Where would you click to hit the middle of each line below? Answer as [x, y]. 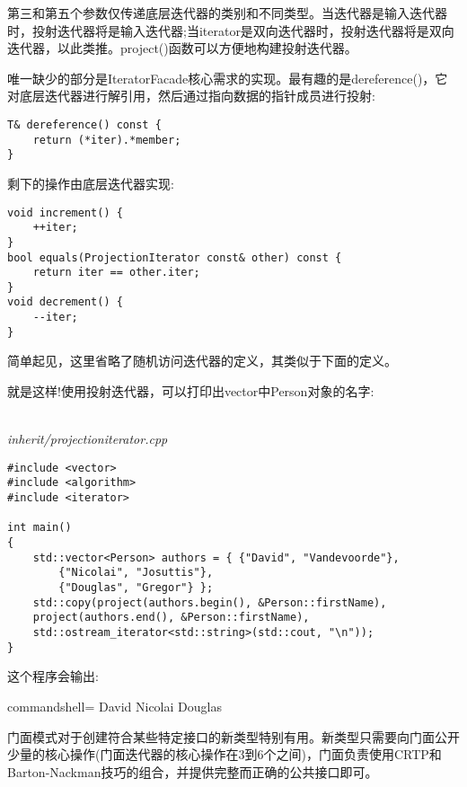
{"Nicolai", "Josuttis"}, [136, 573]
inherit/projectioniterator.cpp [88, 439]
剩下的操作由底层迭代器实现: [91, 183]
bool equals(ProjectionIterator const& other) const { [175, 257]
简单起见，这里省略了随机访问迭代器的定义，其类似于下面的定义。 [202, 361]
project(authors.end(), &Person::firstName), [171, 618]
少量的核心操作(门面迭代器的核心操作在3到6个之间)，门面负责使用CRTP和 [225, 754]
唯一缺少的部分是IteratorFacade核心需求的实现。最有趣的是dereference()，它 [228, 78]
